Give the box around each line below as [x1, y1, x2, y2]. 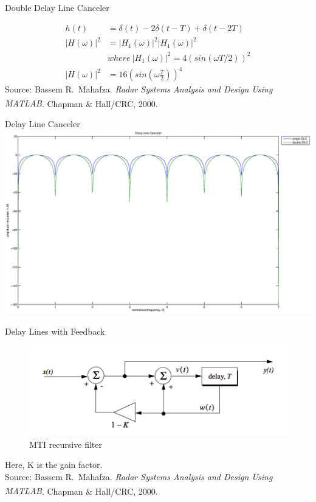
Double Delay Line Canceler [5, 1, 109, 13]
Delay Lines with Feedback [5, 324, 105, 337]
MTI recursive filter [29, 438, 102, 450]
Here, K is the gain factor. [5, 458, 103, 471]
